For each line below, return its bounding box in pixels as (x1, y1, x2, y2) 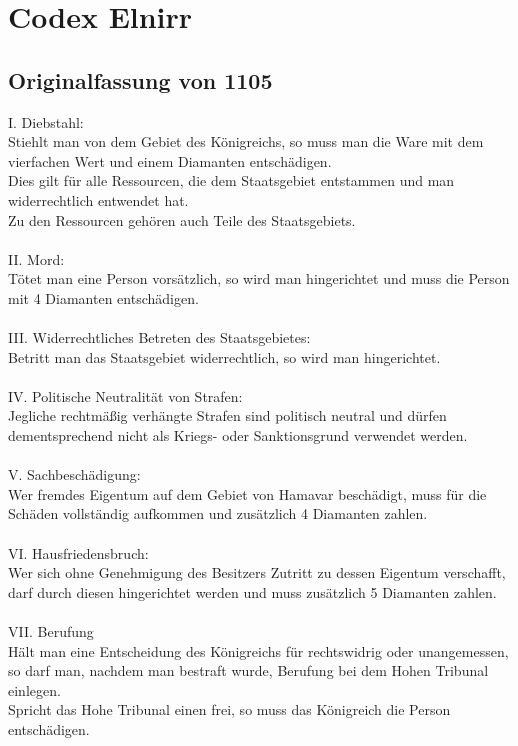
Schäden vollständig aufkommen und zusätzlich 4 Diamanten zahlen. (8, 503, 428, 524)
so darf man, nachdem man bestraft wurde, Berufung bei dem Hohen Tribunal (8, 660, 489, 681)
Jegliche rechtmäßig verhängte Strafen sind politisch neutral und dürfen (8, 405, 447, 426)
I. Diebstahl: (8, 111, 84, 132)
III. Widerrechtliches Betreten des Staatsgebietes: (8, 327, 311, 348)
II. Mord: (8, 248, 65, 269)
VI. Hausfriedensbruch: (8, 542, 149, 563)
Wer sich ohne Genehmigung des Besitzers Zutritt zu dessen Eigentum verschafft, (8, 562, 506, 583)
